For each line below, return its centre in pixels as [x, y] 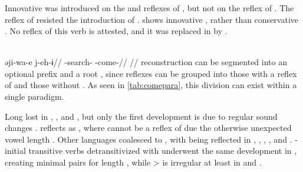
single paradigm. [34, 97]
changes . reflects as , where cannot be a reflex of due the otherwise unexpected [148, 128]
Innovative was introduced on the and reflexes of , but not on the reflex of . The [149, 7]
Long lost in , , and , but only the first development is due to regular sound [141, 116]
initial [15, 151]
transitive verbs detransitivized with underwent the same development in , [163, 151]
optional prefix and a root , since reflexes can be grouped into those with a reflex [151, 73]
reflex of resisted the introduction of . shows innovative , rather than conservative [152, 19]
